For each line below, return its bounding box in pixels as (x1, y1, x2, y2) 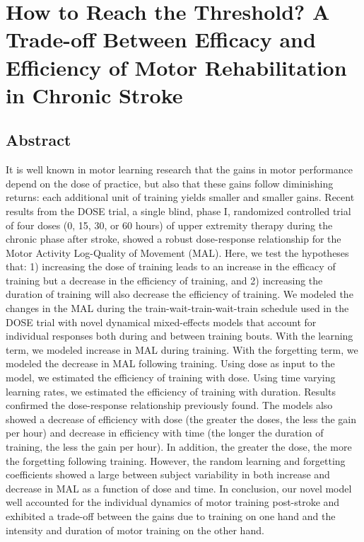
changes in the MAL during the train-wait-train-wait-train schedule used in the (6, 301, 349, 316)
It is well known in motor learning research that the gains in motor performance (6, 162, 353, 177)
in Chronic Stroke (6, 80, 183, 109)
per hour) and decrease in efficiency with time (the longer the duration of (6, 425, 324, 440)
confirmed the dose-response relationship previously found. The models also (6, 398, 333, 413)
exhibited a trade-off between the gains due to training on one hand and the (6, 508, 336, 523)
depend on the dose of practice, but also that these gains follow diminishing (6, 175, 334, 190)
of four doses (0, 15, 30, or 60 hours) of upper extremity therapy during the (6, 217, 333, 232)
